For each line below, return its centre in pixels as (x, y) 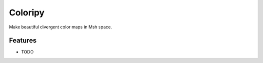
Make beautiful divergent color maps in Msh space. (60, 27)
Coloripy (27, 13)
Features (23, 41)
